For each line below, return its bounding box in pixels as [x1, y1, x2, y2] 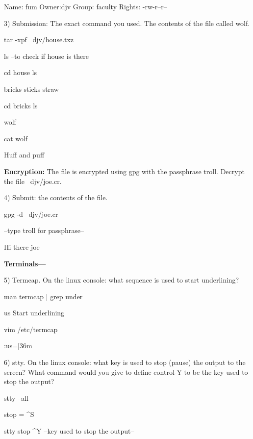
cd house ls [4, 67, 37, 77]
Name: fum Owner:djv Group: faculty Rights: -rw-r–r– [4, 1, 167, 11]
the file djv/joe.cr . [4, 176, 62, 186]
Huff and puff [4, 150, 45, 160]
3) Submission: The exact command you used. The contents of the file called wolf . [4, 18, 250, 28]
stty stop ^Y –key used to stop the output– [4, 426, 134, 436]
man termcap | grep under [4, 291, 83, 301]
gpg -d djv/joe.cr [4, 208, 58, 219]
